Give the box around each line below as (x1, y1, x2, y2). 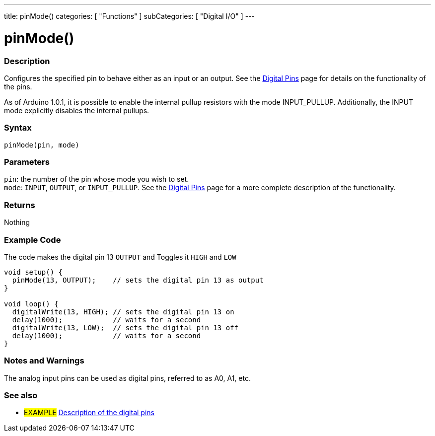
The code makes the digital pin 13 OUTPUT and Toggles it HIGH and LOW (4, 252, 236, 261)
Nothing (4, 218, 30, 227)
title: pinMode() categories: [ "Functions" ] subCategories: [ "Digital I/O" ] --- (4, 12, 255, 20)
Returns (4, 200, 35, 210)
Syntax (4, 123, 32, 133)
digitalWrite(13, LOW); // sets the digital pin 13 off (12, 323, 239, 332)
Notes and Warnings (4, 356, 84, 366)
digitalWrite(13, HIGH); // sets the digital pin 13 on (12, 307, 234, 316)
